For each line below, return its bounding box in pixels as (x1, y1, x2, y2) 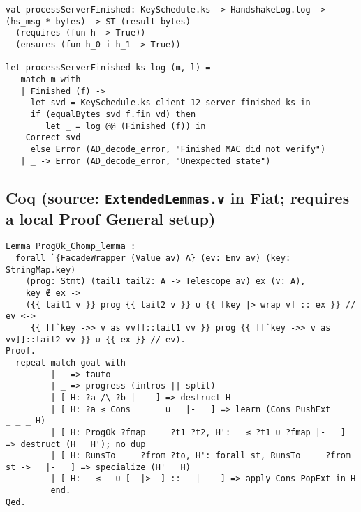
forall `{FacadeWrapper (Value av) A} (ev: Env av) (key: (15, 253, 291, 264)
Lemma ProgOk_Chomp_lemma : (6, 241, 136, 252)
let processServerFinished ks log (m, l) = (6, 63, 211, 73)
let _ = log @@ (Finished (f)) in (45, 121, 206, 131)
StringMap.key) (6, 264, 76, 275)
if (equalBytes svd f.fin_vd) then (30, 109, 196, 119)
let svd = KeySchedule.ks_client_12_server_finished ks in (30, 98, 311, 108)
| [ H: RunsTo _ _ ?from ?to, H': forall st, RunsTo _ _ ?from (50, 451, 351, 461)
